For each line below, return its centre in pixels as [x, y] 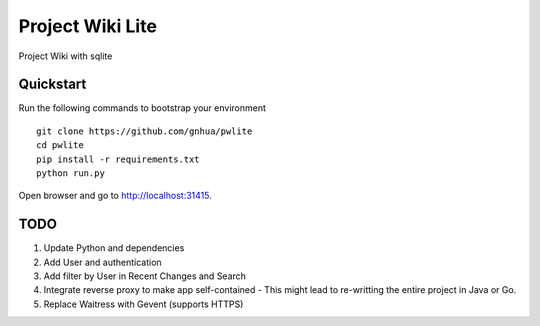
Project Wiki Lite [87, 26]
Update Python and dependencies [114, 248]
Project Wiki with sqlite [65, 56]
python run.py [70, 173]
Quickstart [52, 84]
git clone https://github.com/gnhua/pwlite [144, 131]
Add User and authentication [102, 262]
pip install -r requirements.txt [118, 159]
